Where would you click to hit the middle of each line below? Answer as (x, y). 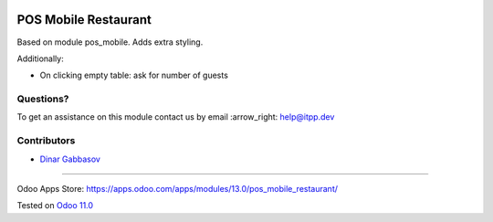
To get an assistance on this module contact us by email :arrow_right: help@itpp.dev (176, 117)
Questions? (43, 99)
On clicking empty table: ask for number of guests (134, 75)
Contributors (46, 141)
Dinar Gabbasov (70, 159)
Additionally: (40, 58)
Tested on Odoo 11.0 (55, 206)
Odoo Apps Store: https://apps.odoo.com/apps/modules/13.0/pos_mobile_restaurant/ (177, 188)
